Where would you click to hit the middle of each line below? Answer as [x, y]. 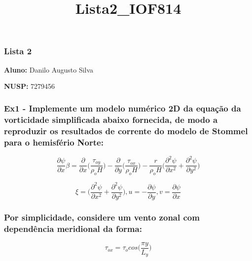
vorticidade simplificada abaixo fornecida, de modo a [111, 119]
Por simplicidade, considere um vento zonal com [102, 217]
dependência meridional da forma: [73, 228]
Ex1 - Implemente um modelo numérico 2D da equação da [123, 108]
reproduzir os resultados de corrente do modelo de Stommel [126, 130]
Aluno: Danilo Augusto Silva [49, 69]
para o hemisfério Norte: [54, 142]
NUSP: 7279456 [30, 86]
